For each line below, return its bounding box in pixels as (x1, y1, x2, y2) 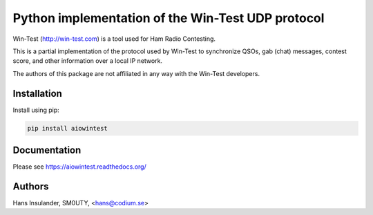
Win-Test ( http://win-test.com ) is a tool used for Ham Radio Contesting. (12, 35, 216, 43)
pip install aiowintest (27, 124, 108, 132)
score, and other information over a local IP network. (12, 57, 162, 65)
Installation (12, 87, 62, 100)
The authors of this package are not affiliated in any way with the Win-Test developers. (12, 69, 260, 77)
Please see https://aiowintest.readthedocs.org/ (12, 162, 146, 171)
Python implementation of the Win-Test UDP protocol (12, 10, 325, 26)
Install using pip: (12, 106, 60, 114)
